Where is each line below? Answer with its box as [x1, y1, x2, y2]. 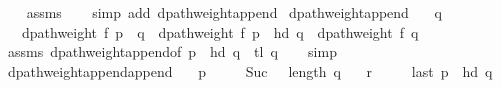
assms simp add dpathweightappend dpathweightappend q [26, 2, 442, 22]
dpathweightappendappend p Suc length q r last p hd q [7, 60, 493, 81]
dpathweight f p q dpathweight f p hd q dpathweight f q [21, 21, 419, 42]
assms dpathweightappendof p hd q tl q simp [7, 41, 337, 62]
